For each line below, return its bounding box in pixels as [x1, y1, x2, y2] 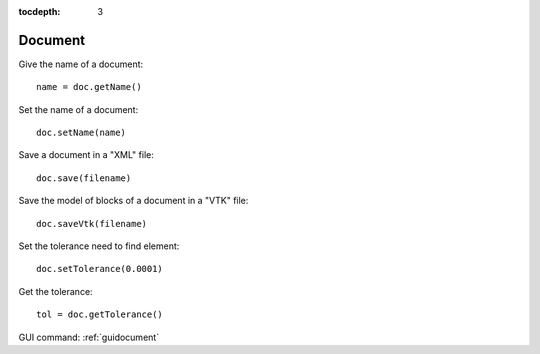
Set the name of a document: [18, 103, 139, 115]
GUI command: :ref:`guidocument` [18, 331, 160, 343]
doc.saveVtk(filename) [36, 218, 148, 229]
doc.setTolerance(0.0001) [36, 263, 164, 275]
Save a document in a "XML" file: [18, 149, 154, 161]
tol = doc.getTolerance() [36, 309, 164, 320]
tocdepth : [18, 6, 61, 17]
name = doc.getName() [36, 81, 142, 93]
